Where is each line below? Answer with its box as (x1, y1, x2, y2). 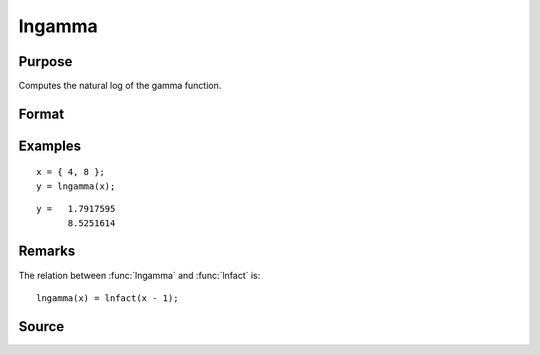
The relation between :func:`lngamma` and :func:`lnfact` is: (18, 269, 261, 281)
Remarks (18, 243, 76, 260)
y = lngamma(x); (36, 180, 116, 192)
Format (18, 105, 65, 122)
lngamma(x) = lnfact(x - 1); (36, 292, 179, 304)
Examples (18, 137, 82, 154)
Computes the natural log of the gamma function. (18, 80, 222, 92)
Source (18, 318, 65, 335)
